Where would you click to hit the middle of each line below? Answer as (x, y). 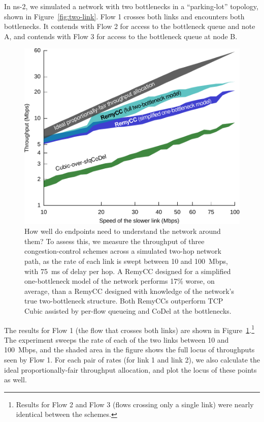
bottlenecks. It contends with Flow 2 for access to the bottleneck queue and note (130, 26)
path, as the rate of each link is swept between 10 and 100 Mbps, (126, 261)
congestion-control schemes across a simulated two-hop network (123, 251)
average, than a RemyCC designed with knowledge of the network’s (129, 291)
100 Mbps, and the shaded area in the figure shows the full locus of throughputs (129, 350)
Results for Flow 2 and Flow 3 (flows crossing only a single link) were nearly (135, 404)
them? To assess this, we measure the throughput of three (114, 241)
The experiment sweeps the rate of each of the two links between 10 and (117, 339)
